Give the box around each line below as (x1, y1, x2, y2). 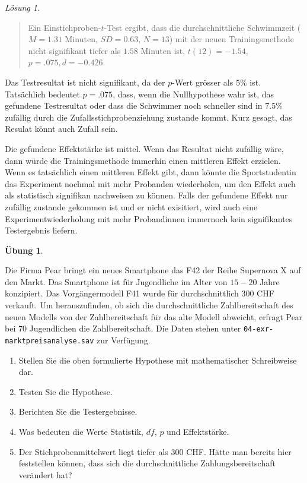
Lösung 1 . (5, 1, 40, 13)
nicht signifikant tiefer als (28, 44, 121, 56)
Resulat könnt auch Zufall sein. (5, 122, 118, 135)
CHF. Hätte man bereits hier (186, 445, 292, 457)
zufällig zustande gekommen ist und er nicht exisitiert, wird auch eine (5, 200, 258, 213)
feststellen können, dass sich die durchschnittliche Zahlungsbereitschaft (18, 457, 276, 469)
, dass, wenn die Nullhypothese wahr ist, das (113, 87, 274, 100)
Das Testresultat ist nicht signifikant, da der (5, 75, 165, 88)
